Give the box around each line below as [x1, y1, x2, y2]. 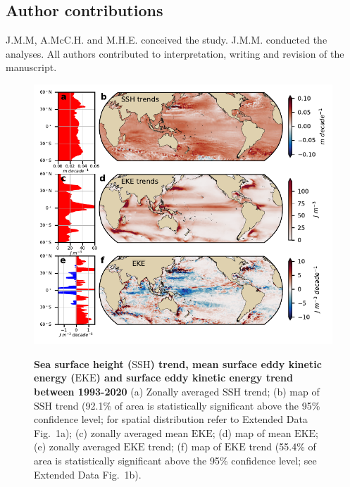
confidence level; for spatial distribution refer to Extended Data [34, 412, 308, 426]
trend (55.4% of [249, 439, 316, 454]
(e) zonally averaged [34, 439, 120, 454]
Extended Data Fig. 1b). [34, 467, 142, 481]
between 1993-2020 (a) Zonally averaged [34, 384, 220, 399]
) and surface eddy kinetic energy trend [96, 370, 293, 385]
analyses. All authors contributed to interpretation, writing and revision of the [6, 46, 344, 61]
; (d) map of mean [212, 425, 292, 440]
